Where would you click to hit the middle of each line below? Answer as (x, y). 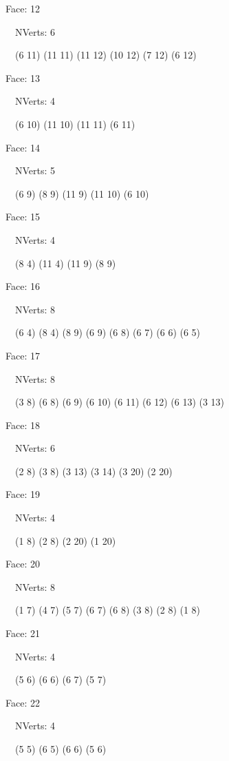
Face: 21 (23, 633)
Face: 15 (23, 217)
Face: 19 (23, 494)
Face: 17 (23, 355)
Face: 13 (23, 77)
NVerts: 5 (35, 170)
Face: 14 (23, 147)
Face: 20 (23, 564)
